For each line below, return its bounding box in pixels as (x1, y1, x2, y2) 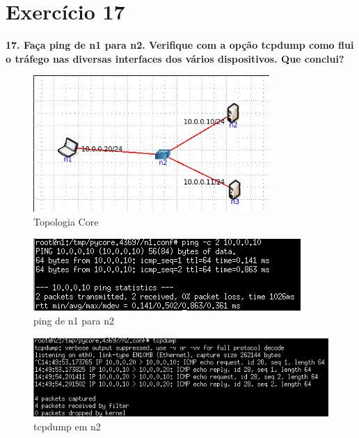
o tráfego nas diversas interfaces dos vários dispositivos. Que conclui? (6, 51, 344, 65)
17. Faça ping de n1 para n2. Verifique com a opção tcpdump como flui (6, 38, 354, 52)
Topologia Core (33, 214, 99, 228)
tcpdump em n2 (33, 419, 101, 433)
